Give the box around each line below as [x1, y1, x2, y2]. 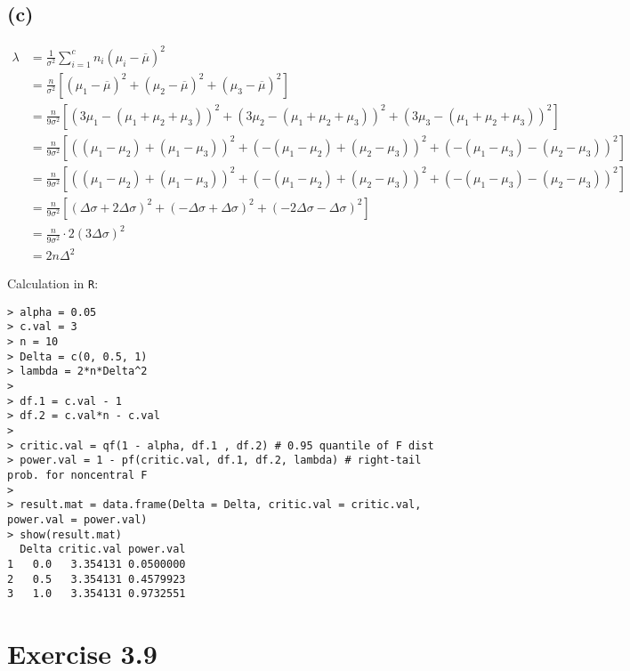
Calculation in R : [7, 274, 99, 293]
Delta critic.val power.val [20, 543, 186, 556]
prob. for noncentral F [7, 468, 148, 481]
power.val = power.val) [7, 513, 148, 526]
